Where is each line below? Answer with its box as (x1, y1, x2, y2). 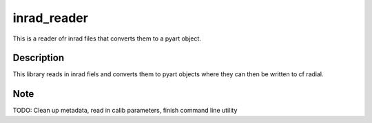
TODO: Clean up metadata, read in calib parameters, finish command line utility (12, 107, 238, 115)
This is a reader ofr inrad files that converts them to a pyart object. (12, 34, 201, 43)
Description (12, 52, 65, 64)
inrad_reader (12, 10, 89, 25)
